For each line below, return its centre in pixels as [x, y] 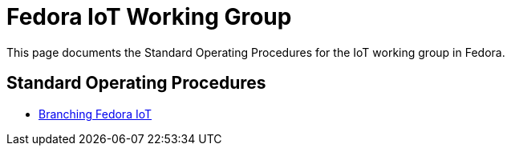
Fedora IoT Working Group [149, 17]
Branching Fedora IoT [95, 114]
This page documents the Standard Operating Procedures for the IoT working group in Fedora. [256, 52]
